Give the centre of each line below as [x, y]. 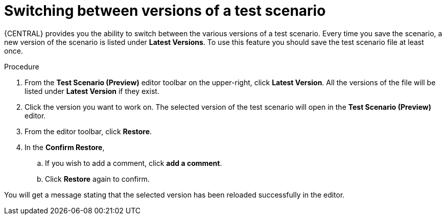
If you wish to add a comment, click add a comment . [134, 163]
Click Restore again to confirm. [97, 179]
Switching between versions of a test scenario [165, 11]
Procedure [22, 66]
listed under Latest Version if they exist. [92, 91]
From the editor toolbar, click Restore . [88, 131]
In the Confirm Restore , [65, 147]
